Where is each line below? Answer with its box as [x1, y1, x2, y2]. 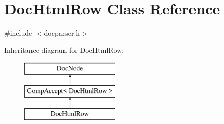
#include [4, 27, 33, 38]
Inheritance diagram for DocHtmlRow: [4, 44, 124, 55]
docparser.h [44, 27, 80, 38]
